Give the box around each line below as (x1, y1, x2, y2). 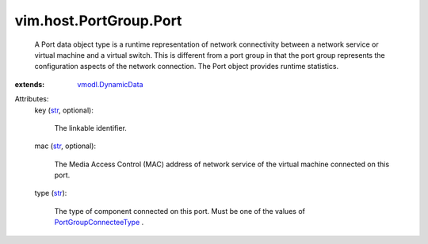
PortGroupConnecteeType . (54, 218, 144, 227)
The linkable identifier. (54, 123, 127, 132)
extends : (14, 79, 45, 89)
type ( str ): (34, 189, 67, 198)
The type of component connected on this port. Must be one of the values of (54, 206, 305, 215)
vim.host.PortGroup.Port (14, 12, 182, 29)
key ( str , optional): (34, 105, 94, 115)
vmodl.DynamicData (77, 79, 143, 89)
